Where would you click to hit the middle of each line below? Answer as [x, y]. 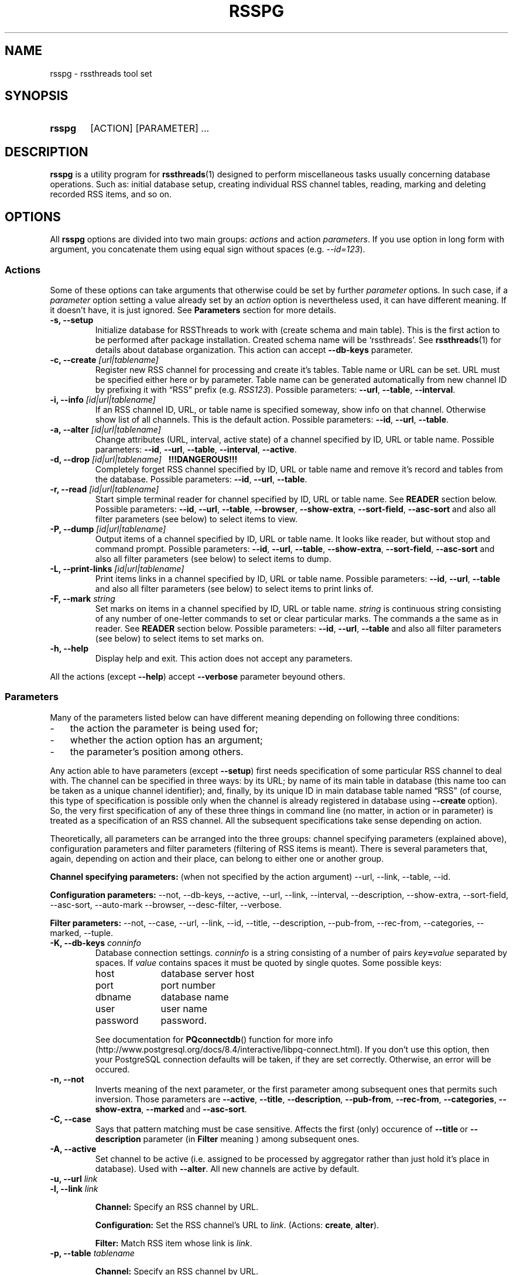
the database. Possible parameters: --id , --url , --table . [201, 479]
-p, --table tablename [92, 1253]
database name [195, 997]
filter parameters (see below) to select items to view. [196, 519]
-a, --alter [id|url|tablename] [105, 429]
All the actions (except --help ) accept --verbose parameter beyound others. [198, 676]
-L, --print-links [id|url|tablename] [117, 568]
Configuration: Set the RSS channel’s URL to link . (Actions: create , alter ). [237, 1225]
